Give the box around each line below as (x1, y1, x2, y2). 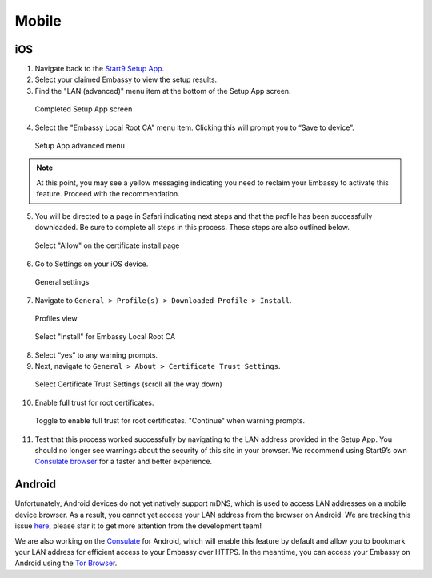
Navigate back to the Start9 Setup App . (34, 64, 164, 74)
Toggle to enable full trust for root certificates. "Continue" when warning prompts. (34, 416, 306, 426)
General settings (34, 277, 90, 287)
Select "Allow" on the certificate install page (34, 240, 180, 250)
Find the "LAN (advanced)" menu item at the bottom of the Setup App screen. (34, 86, 291, 95)
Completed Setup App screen (34, 104, 133, 114)
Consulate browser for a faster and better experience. (34, 457, 212, 467)
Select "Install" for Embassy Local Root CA (34, 332, 176, 342)
